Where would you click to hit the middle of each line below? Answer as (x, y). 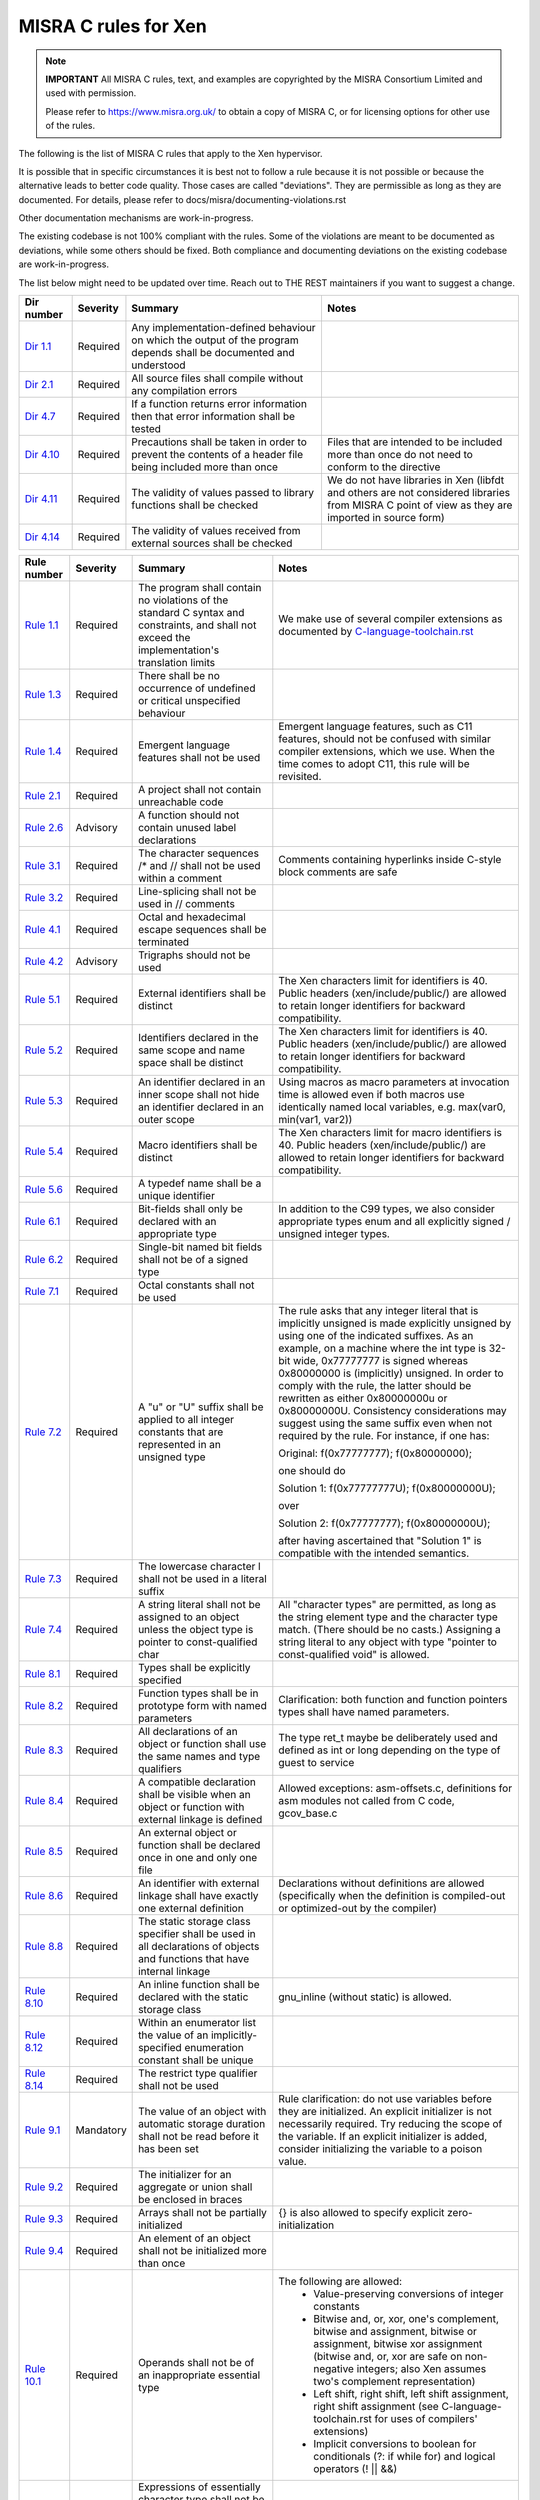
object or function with (191, 1807)
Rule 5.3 (44, 1101)
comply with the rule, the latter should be (375, 1386)
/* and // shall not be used (199, 866)
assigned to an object (189, 1617)
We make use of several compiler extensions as (390, 619)
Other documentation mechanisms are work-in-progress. (136, 218)
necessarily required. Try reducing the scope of (390, 2124)
